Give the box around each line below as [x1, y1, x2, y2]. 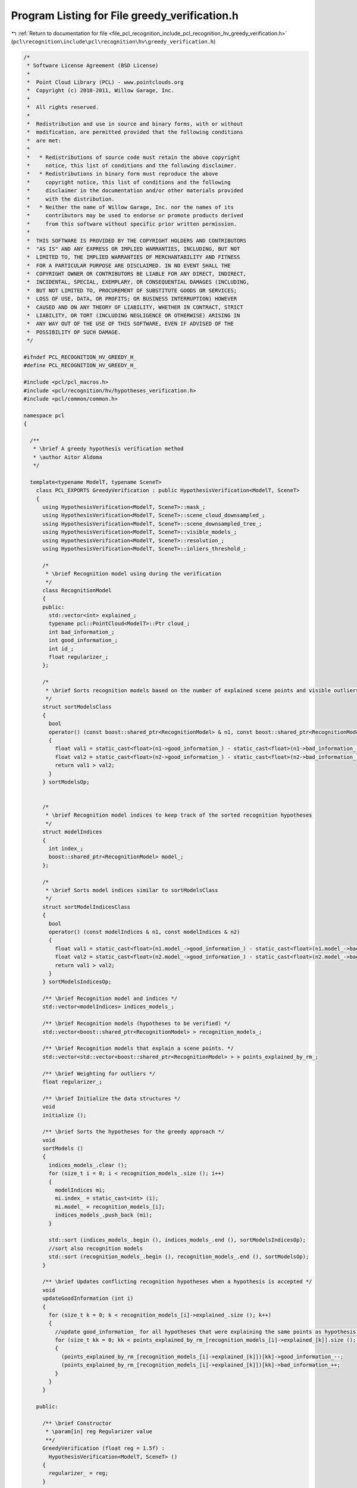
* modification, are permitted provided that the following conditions [27, 129, 243, 136]
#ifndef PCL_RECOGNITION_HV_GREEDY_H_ [23, 354, 137, 360]
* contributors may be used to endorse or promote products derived [27, 212, 243, 219]
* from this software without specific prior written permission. [27, 220, 237, 227]
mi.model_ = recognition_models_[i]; [54, 1203, 165, 1210]
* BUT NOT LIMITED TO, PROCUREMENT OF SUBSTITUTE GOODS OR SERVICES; [27, 287, 237, 294]
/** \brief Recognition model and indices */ [42, 995, 178, 1002]
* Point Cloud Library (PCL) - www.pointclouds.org [27, 79, 184, 86]
